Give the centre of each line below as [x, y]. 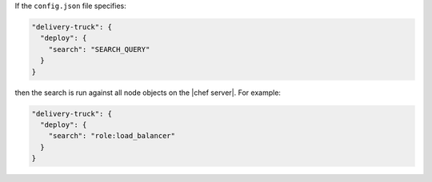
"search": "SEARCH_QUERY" [99, 49]
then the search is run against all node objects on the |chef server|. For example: [148, 93]
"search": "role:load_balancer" [112, 136]
